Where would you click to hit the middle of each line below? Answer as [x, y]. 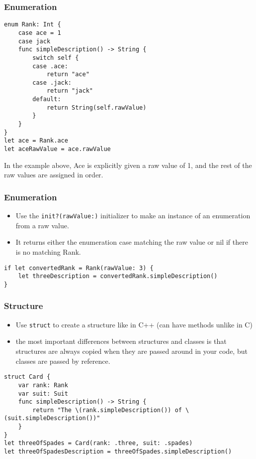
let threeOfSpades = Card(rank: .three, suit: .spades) [98, 443]
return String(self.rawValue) [96, 107]
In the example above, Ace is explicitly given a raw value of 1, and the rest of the [128, 165]
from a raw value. [42, 225]
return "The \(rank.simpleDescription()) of [107, 410]
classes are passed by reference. [63, 361]
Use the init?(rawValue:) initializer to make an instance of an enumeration [133, 216]
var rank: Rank [43, 385]
